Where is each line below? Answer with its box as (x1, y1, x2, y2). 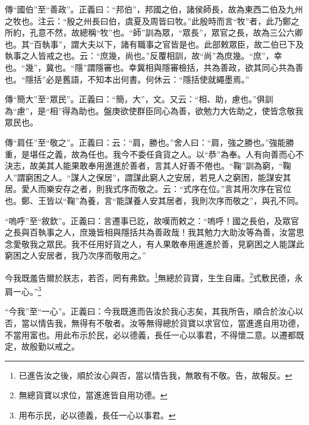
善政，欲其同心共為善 (220, 61, 304, 73)
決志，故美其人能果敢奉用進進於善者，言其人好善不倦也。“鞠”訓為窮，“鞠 (5, 159, 291, 172)
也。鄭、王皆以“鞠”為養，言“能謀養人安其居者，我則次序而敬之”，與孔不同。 (5, 194, 304, 206)
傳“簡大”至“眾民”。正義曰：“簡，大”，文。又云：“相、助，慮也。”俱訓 (5, 93, 273, 105)
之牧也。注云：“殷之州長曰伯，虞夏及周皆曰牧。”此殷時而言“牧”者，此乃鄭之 (5, 14, 299, 27)
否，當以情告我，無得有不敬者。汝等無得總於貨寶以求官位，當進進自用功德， (5, 316, 304, 329)
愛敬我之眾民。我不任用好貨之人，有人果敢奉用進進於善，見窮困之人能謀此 (12, 237, 304, 250)
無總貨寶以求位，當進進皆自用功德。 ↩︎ (18, 389, 168, 401)
